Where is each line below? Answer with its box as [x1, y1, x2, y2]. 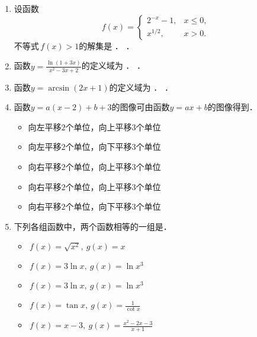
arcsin [48, 84, 70, 92]
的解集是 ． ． [79, 39, 134, 52]
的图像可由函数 [111, 101, 170, 113]
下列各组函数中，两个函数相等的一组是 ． [14, 220, 172, 232]
